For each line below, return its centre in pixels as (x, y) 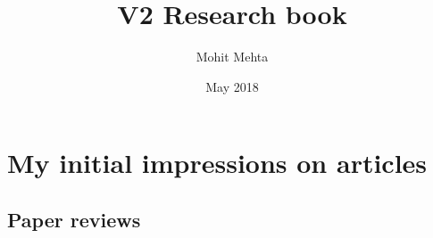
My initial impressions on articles (217, 163)
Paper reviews (74, 219)
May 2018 (232, 86)
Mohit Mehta (232, 57)
